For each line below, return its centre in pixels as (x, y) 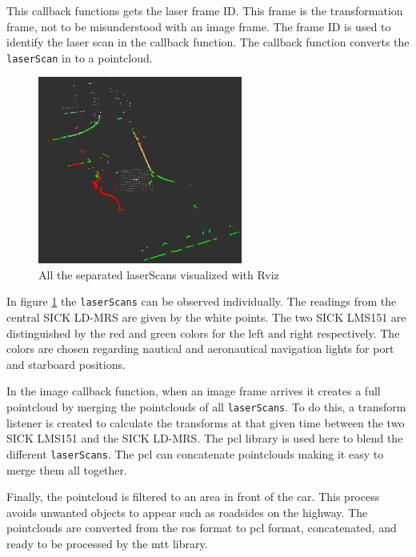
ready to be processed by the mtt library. (107, 543)
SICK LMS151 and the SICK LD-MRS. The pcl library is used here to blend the (205, 438)
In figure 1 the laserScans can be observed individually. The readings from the (202, 301)
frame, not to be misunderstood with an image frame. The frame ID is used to (199, 26)
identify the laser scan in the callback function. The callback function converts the (208, 42)
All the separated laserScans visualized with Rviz (159, 274)
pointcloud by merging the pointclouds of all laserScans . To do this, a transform (206, 407)
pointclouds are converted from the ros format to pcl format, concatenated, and (202, 528)
